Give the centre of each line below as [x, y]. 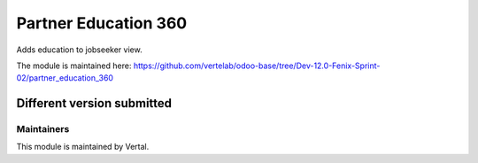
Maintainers [43, 129]
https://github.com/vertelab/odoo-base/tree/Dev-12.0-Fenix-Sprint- [257, 66]
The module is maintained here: [74, 66]
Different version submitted [94, 103]
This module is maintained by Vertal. [83, 147]
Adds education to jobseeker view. [79, 50]
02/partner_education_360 [65, 78]
